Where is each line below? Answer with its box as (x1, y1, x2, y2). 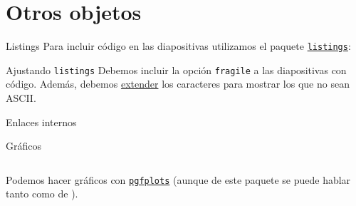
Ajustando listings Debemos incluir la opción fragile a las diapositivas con (6, 62, 347, 77)
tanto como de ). (6, 186, 78, 201)
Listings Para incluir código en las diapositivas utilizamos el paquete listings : (6, 38, 351, 53)
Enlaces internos (6, 114, 77, 129)
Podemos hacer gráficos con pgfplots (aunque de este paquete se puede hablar (6, 172, 351, 187)
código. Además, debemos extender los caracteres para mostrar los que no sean (6, 76, 350, 91)
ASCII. (6, 91, 36, 105)
